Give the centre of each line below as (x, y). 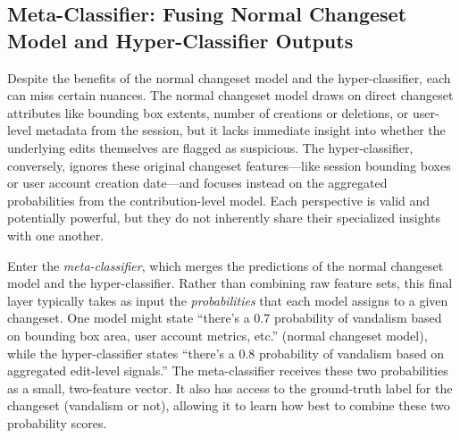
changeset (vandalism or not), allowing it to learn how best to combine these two (229, 405)
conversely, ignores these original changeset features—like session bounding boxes (229, 165)
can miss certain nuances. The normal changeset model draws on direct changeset (230, 95)
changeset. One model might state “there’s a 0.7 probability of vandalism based (225, 318)
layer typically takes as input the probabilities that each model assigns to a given (228, 300)
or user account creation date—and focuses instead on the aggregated (197, 183)
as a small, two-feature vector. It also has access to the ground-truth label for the (230, 387)
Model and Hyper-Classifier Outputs (180, 40)
